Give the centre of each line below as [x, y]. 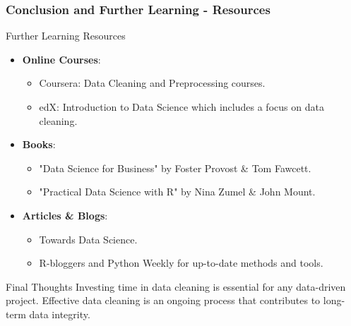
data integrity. [60, 314]
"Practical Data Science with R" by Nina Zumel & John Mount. [177, 192]
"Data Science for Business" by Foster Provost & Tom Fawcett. [175, 168]
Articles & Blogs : [65, 215]
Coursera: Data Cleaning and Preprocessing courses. [152, 83]
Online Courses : [61, 59]
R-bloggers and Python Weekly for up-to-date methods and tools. [181, 263]
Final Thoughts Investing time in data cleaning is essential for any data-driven [176, 286]
